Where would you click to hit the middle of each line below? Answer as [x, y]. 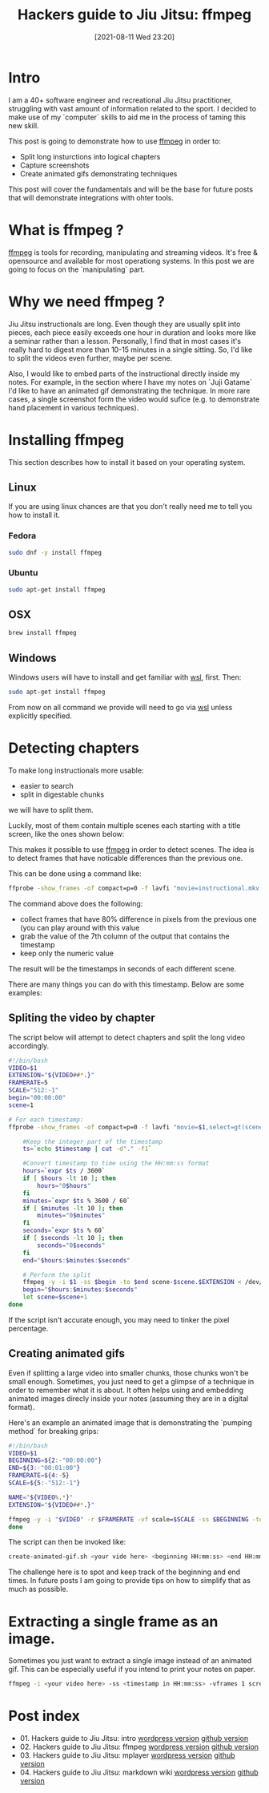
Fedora [22, 536]
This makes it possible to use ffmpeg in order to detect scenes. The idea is [131, 849]
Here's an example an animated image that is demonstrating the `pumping [130, 1422]
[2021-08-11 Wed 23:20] [134, 37]
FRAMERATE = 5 [28, 1083]
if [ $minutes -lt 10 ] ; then [73, 1208]
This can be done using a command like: [75, 873]
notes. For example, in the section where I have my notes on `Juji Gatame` [130, 382]
